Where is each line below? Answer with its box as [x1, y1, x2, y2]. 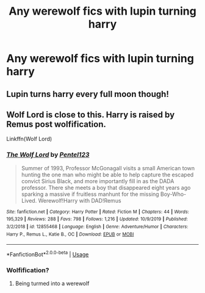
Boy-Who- [160, 190, 187, 198]
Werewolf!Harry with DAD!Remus [38, 197, 121, 204]
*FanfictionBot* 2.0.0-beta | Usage [6, 250, 89, 258]
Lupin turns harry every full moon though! [6, 89, 169, 99]
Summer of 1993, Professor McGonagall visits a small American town [21, 164, 195, 172]
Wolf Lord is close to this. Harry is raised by [6, 109, 175, 120]
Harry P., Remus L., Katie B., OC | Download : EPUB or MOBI [6, 231, 134, 237]
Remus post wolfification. [6, 119, 107, 129]
